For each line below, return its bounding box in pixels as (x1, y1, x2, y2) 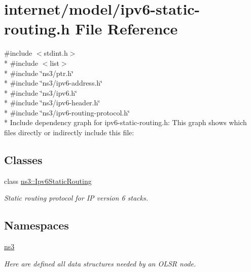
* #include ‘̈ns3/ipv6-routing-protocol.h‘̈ (4, 107, 130, 118)
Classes (4, 152, 43, 168)
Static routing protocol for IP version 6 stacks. (4, 192, 148, 203)
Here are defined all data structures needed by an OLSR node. (4, 258, 196, 268)
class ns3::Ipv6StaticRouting (4, 175, 92, 186)
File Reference (75, 18, 178, 39)
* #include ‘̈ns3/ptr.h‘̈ (4, 67, 74, 78)
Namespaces (4, 217, 69, 233)
